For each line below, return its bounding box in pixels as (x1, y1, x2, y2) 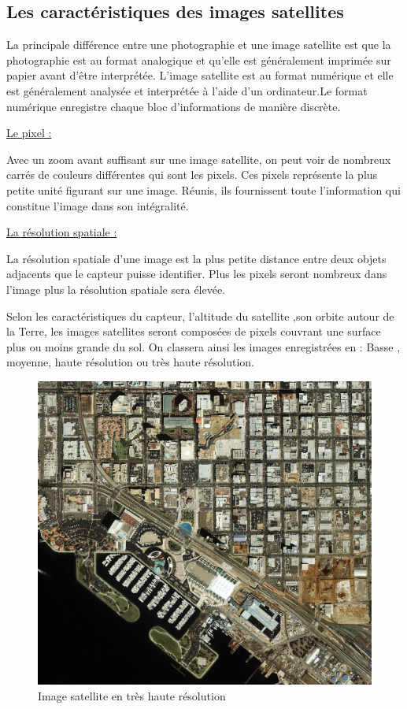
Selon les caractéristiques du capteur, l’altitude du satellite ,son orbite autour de (6, 307, 394, 324)
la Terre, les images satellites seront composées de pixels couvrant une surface (6, 323, 381, 340)
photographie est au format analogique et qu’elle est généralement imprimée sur (6, 51, 391, 68)
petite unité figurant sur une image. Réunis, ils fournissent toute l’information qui (6, 181, 401, 198)
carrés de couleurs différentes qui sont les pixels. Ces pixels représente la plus (6, 166, 378, 183)
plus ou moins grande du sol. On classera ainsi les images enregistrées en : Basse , (6, 338, 401, 354)
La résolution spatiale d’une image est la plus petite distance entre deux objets (6, 250, 387, 266)
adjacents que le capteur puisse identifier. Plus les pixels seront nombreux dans (6, 265, 387, 282)
